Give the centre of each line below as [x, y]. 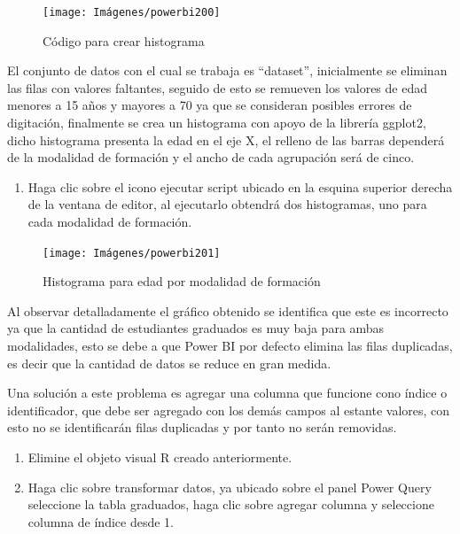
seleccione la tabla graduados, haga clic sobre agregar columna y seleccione [231, 504]
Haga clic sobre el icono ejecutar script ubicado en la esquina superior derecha [240, 186]
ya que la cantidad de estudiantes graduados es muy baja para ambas [196, 328]
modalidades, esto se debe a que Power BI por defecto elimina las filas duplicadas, [230, 346]
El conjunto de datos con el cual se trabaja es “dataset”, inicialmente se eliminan [227, 70]
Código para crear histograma [124, 40]
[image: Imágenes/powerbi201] [132, 253]
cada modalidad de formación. [110, 221]
